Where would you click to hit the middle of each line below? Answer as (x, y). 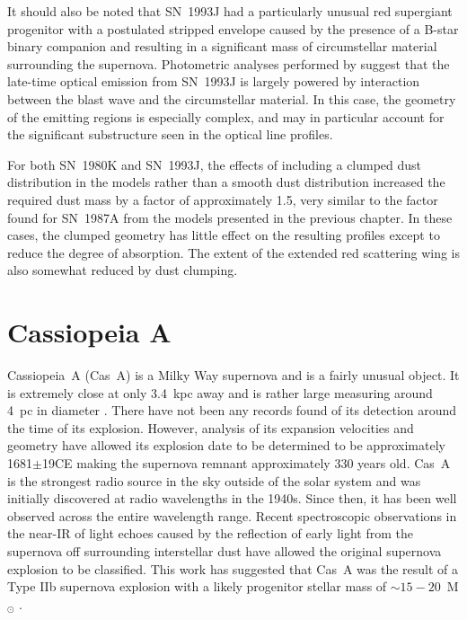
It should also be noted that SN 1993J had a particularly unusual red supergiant (230, 11)
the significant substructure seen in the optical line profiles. (170, 134)
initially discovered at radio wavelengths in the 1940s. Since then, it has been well (232, 498)
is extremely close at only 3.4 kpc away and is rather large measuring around (220, 392)
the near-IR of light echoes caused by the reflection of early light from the (210, 533)
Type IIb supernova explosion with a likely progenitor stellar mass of (197, 586)
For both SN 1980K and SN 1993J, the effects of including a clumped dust (215, 164)
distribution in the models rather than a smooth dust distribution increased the (226, 182)
